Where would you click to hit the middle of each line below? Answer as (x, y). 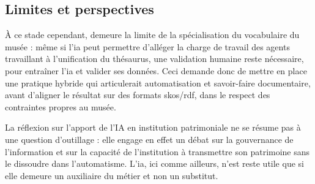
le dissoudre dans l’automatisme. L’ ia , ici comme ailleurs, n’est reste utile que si (154, 163)
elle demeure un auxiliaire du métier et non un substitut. (112, 175)
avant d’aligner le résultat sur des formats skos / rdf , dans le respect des (138, 95)
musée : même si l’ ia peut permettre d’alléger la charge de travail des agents (147, 46)
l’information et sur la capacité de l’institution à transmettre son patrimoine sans (157, 151)
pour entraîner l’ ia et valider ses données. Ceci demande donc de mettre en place (156, 70)
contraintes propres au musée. (61, 106)
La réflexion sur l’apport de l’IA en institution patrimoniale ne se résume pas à (153, 127)
